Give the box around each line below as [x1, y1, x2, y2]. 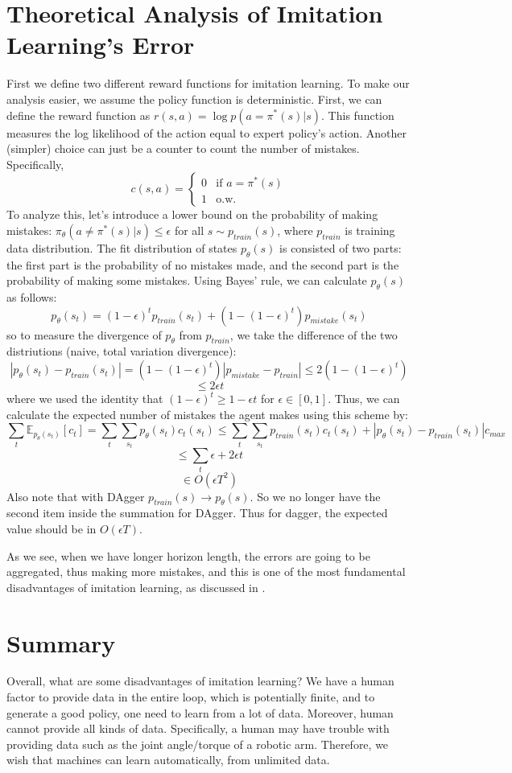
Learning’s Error [6, 28, 195, 61]
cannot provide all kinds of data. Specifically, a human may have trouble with [6, 720, 390, 737]
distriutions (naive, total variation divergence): [6, 343, 237, 360]
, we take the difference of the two [229, 326, 398, 343]
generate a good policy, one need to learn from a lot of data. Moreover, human [6, 704, 394, 721]
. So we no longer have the [250, 487, 381, 504]
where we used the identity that [6, 390, 163, 407]
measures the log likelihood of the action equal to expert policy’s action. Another [6, 124, 407, 141]
